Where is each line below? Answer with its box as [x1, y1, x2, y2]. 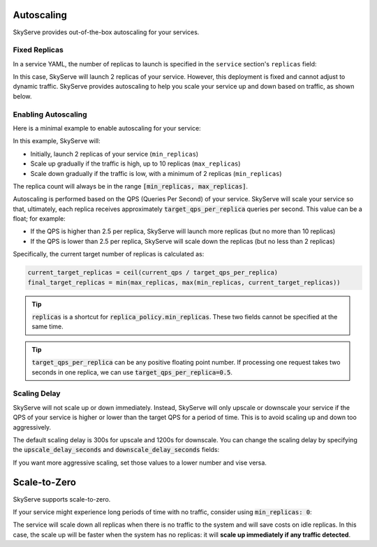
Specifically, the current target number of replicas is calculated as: [13, 250, 205, 258]
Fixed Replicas [13, 45, 64, 55]
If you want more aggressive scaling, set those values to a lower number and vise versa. [13, 458, 267, 467]
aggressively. [13, 423, 52, 431]
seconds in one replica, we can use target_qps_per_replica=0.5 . [31, 367, 233, 377]
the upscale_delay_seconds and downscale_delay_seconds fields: [13, 446, 220, 454]
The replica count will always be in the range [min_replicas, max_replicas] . [13, 182, 248, 190]
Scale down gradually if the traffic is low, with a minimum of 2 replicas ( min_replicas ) [30, 169, 282, 177]
